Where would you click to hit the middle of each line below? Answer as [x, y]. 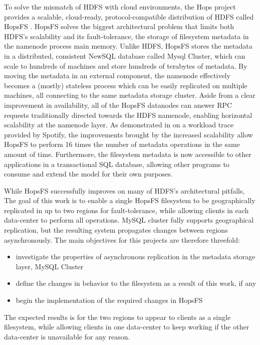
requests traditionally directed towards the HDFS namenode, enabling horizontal [128, 115]
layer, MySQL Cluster [50, 266]
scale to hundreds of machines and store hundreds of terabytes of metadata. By [126, 65]
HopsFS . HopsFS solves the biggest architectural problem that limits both [119, 26]
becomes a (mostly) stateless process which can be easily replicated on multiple [126, 85]
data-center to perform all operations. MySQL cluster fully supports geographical [129, 220]
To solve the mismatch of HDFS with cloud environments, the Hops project [120, 7]
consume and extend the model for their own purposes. [88, 174]
